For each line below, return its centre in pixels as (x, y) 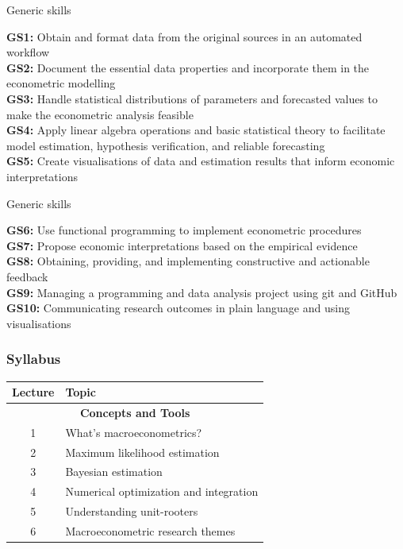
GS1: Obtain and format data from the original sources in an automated (184, 36)
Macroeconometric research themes (150, 530)
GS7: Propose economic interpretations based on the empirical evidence (182, 245)
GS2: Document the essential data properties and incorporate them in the (188, 67)
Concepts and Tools (135, 412)
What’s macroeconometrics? (134, 432)
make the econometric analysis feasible (100, 114)
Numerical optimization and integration (162, 491)
